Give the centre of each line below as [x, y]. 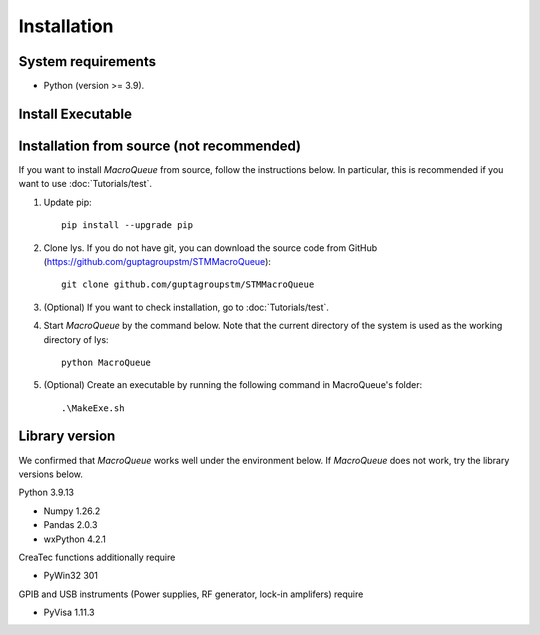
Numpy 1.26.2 [72, 511]
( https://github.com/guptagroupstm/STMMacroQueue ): [157, 261]
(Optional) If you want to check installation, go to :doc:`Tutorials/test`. [186, 307]
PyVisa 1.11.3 [69, 612]
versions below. [51, 474]
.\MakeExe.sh [93, 408]
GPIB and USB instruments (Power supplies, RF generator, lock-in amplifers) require [191, 594]
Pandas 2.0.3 [70, 525]
